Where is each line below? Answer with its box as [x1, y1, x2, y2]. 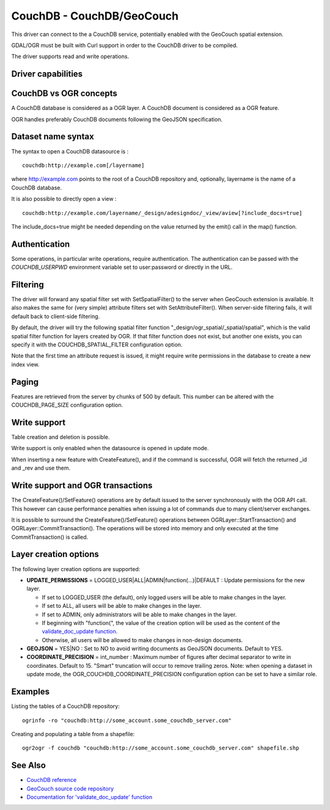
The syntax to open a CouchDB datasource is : [11, 147, 129, 155]
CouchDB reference [26, 776, 77, 784]
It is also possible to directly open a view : [11, 195, 117, 203]
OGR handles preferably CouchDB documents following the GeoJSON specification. [11, 115, 223, 123]
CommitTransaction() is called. [11, 533, 89, 541]
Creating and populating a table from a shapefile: [11, 730, 135, 737]
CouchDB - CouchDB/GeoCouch [11, 9, 179, 23]
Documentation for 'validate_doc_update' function [26, 794, 153, 801]
